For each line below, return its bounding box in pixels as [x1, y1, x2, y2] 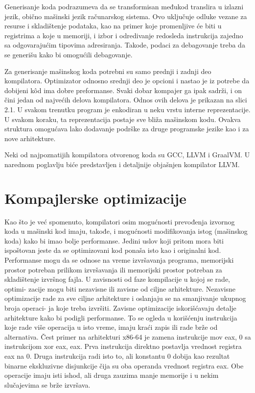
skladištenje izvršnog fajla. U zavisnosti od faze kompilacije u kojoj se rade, [4, 274, 230, 284]
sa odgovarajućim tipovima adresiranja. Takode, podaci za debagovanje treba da [4, 40, 245, 50]
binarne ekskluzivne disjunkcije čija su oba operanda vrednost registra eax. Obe [4, 360, 244, 370]
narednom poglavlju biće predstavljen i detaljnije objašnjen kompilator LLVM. [4, 159, 240, 169]
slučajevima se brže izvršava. [4, 379, 91, 390]
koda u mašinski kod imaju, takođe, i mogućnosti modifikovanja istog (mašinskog [4, 226, 248, 236]
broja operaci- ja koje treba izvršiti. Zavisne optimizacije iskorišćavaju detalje [4, 302, 236, 313]
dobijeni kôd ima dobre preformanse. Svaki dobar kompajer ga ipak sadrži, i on [4, 85, 242, 95]
